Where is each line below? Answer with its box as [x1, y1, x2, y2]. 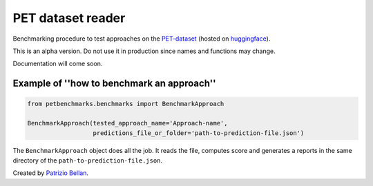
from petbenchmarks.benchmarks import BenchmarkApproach [27, 100, 224, 108]
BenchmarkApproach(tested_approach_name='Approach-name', [27, 119, 228, 127]
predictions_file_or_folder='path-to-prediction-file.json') [93, 129, 305, 137]
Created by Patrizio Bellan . [12, 169, 89, 177]
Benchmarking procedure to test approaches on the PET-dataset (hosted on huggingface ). [12, 34, 271, 43]
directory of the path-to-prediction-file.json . [12, 156, 162, 165]
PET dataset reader [12, 10, 126, 25]
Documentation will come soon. [12, 59, 103, 68]
